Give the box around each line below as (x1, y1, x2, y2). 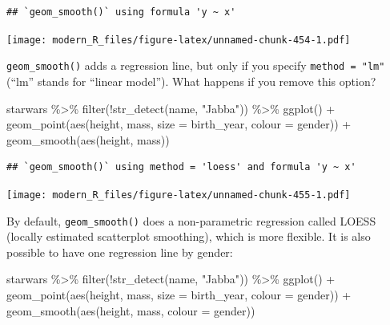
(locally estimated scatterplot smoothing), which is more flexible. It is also (6, 228, 371, 245)
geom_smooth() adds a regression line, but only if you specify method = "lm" (6, 57, 385, 74)
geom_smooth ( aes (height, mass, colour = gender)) (6, 302, 255, 319)
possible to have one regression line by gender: (6, 243, 233, 260)
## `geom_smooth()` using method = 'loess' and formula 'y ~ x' (6, 161, 356, 173)
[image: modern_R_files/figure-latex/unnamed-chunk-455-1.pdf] (6, 189, 351, 201)
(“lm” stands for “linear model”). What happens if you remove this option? (6, 72, 376, 89)
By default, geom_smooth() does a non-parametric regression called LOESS (6, 212, 376, 229)
